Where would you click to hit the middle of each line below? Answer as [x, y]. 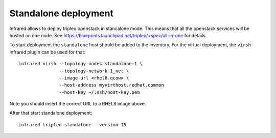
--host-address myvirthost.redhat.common [112, 85]
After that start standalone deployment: [51, 113]
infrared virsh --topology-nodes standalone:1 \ [80, 64]
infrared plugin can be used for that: [48, 52]
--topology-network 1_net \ [94, 71]
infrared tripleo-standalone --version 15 [73, 125]
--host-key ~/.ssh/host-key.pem [99, 92]
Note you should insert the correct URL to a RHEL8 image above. [78, 104]
